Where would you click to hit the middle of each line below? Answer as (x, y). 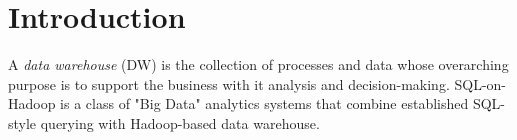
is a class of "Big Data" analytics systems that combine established (264, 103)
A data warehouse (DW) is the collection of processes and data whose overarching (258, 64)
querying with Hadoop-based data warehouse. (180, 122)
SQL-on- (480, 83)
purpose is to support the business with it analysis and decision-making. (229, 83)
